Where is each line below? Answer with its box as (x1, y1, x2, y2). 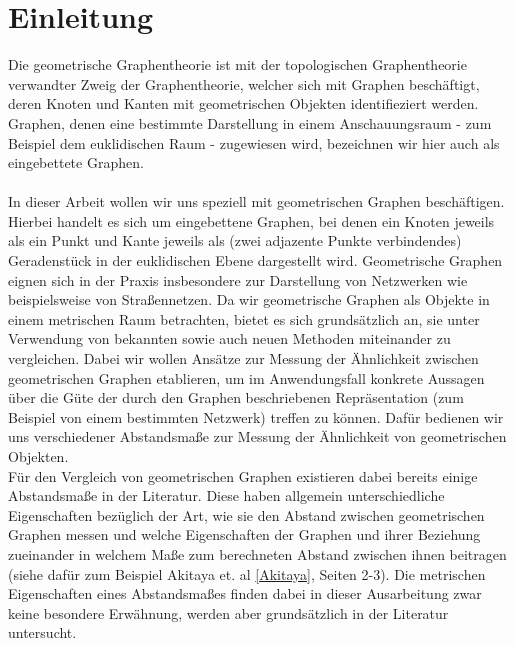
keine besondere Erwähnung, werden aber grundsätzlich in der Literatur (8, 602, 449, 623)
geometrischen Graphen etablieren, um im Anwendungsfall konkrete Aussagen (8, 367, 485, 388)
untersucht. (8, 622, 77, 643)
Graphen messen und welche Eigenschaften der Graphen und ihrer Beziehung (8, 524, 481, 545)
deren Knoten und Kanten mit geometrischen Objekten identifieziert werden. (8, 93, 479, 114)
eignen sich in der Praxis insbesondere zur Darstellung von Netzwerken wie (8, 269, 468, 290)
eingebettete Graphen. (8, 152, 144, 173)
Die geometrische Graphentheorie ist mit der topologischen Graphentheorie (8, 54, 467, 75)
